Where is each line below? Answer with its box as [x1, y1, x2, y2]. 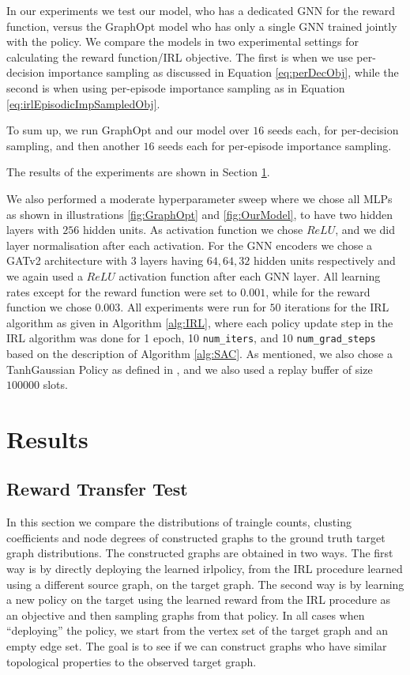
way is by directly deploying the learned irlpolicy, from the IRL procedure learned [6, 560, 403, 577]
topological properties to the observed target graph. [6, 653, 257, 669]
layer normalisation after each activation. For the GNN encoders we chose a [6, 236, 373, 253]
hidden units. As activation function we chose [82, 221, 303, 238]
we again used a [6, 267, 83, 284]
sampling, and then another [6, 137, 140, 153]
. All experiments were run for [120, 299, 266, 315]
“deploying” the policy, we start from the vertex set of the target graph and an [6, 622, 388, 639]
